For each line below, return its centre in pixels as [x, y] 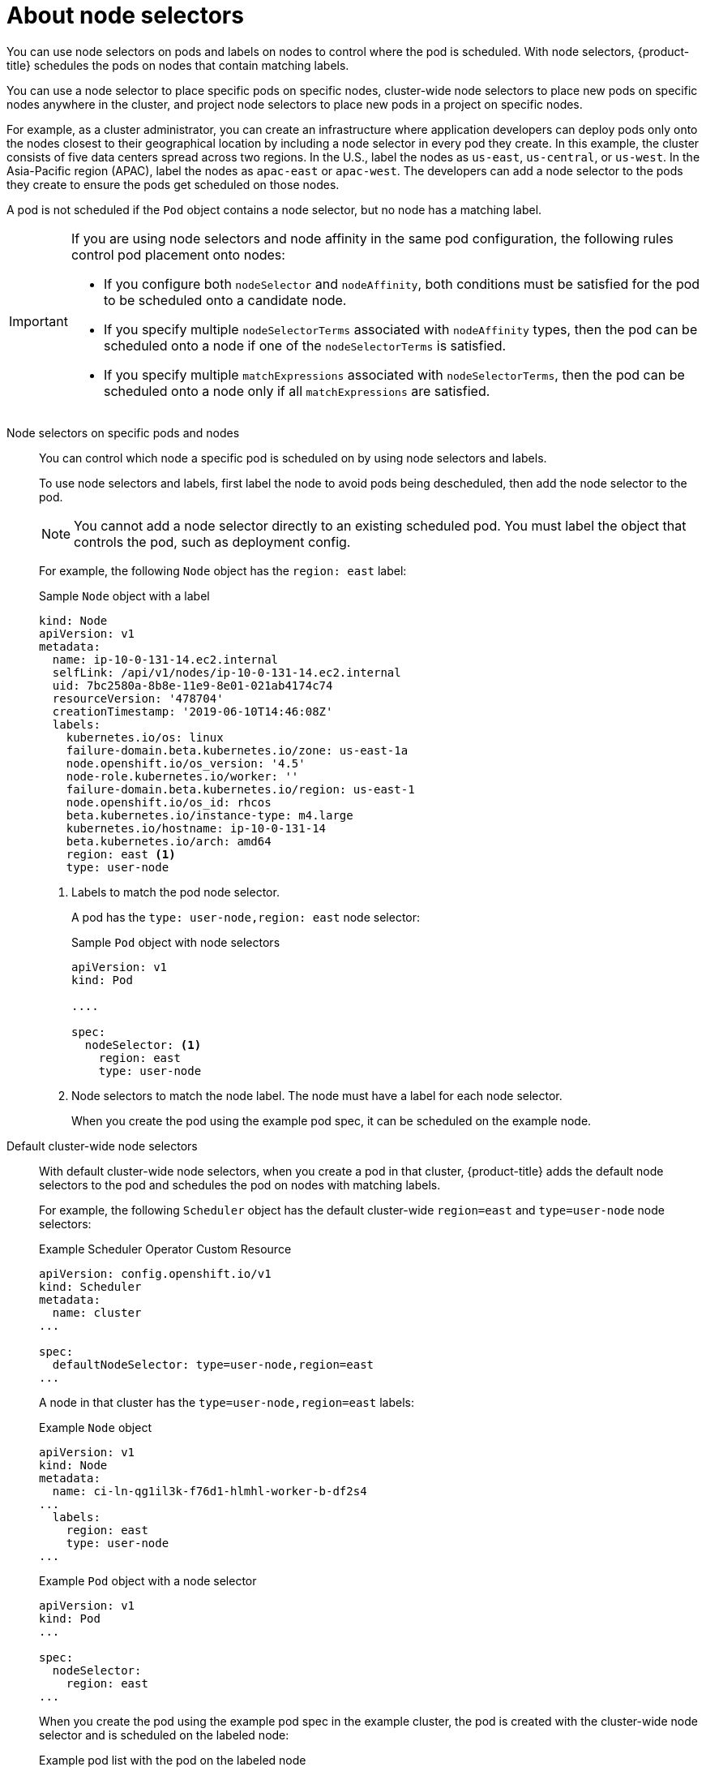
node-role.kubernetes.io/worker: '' [182, 776]
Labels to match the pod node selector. [175, 892]
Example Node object [96, 1427]
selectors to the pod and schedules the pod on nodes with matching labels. [240, 1184]
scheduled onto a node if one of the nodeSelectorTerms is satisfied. [305, 345]
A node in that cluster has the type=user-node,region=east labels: [227, 1402]
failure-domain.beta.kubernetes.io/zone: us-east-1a [237, 750]
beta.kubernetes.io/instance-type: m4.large [210, 815]
